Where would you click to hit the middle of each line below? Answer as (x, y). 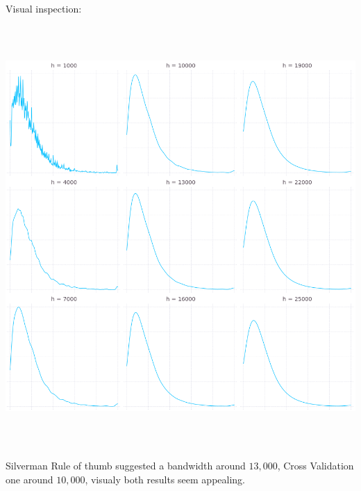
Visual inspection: (44, 8)
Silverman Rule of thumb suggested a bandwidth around (126, 465)
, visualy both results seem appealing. (165, 479)
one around (30, 479)
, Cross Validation (316, 465)
